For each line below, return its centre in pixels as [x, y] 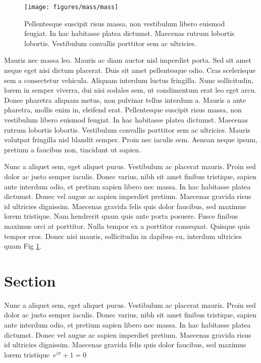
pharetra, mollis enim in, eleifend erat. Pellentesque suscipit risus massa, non [123, 110]
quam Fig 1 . [23, 246]
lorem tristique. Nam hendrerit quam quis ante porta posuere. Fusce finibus [121, 216]
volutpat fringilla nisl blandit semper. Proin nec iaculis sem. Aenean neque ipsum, [131, 139]
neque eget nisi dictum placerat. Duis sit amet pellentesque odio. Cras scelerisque [130, 70]
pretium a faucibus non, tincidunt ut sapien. [72, 149]
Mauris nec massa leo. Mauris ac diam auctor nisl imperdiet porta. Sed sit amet [128, 60]
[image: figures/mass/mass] [71, 7]
